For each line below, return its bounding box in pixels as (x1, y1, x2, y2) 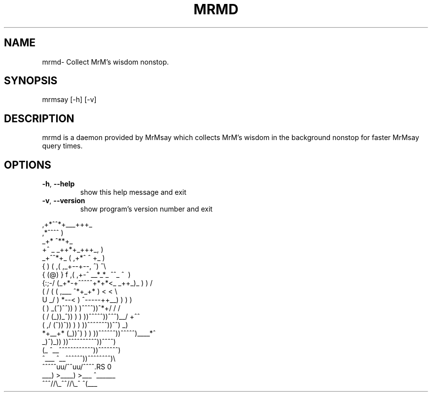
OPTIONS (4, 158, 51, 171)
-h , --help (42, 180, 75, 188)
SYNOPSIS (4, 74, 58, 87)
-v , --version (42, 196, 85, 205)
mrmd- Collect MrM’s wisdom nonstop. (42, 57, 169, 66)
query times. (42, 142, 83, 150)
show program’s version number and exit (80, 205, 213, 214)
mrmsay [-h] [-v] (42, 95, 97, 104)
